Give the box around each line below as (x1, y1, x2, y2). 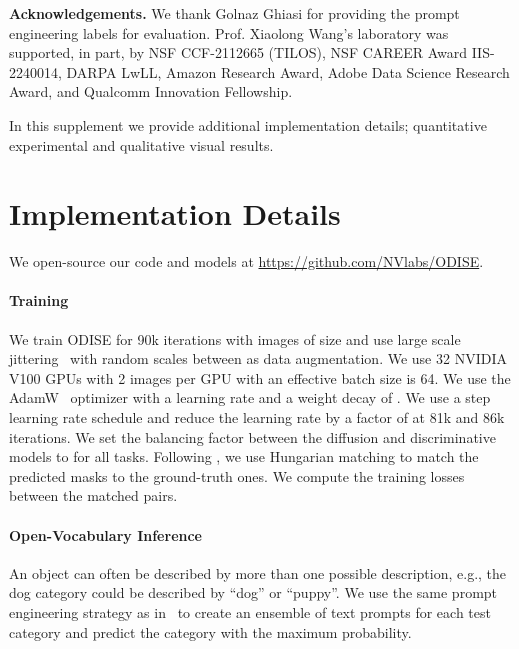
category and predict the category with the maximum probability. (9, 621, 412, 642)
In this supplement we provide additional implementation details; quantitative (9, 114, 487, 135)
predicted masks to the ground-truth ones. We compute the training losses (9, 465, 465, 486)
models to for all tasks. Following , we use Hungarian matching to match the (9, 446, 479, 467)
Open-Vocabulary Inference (9, 524, 202, 545)
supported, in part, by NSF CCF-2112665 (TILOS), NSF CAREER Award (9, 42, 467, 63)
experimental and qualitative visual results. (9, 134, 274, 155)
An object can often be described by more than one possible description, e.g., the (9, 562, 507, 583)
